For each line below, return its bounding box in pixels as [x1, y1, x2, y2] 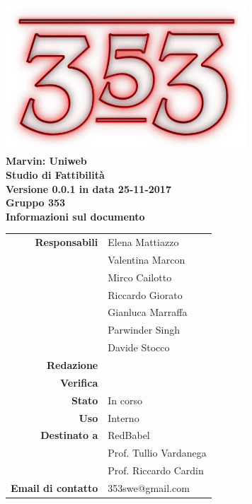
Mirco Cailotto [108, 269, 172, 284]
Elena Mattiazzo [108, 235, 179, 250]
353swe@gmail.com [108, 480, 190, 495]
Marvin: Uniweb [6, 153, 87, 168]
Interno [108, 410, 139, 425]
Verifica [60, 375, 98, 389]
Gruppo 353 [6, 195, 66, 210]
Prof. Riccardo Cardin [108, 463, 204, 478]
